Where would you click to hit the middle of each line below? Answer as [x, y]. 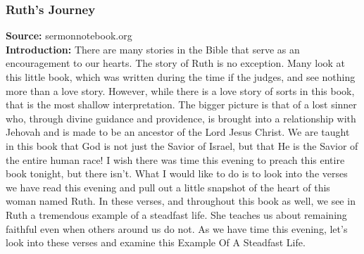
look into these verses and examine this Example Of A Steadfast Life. [156, 242]
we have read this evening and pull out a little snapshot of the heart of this [168, 187]
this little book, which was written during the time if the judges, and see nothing [181, 77]
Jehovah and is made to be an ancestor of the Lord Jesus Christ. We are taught [178, 132]
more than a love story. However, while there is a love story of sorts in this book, [180, 90]
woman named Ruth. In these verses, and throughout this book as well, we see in [181, 201]
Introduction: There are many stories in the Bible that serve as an [153, 49]
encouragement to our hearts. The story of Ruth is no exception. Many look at [176, 63]
